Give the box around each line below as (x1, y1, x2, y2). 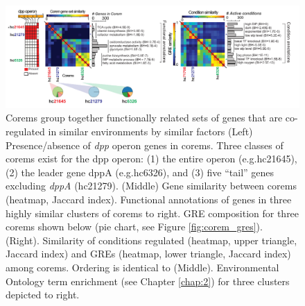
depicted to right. (6, 287, 80, 302)
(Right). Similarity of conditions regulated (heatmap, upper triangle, (6, 232, 297, 247)
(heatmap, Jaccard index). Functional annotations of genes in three (6, 192, 292, 206)
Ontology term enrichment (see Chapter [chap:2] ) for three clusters (6, 273, 290, 288)
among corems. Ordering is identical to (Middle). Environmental (6, 260, 279, 274)
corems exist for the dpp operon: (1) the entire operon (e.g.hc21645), (6, 151, 297, 166)
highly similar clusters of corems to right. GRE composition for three (6, 205, 299, 220)
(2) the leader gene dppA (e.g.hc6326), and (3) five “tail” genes (6, 164, 274, 179)
